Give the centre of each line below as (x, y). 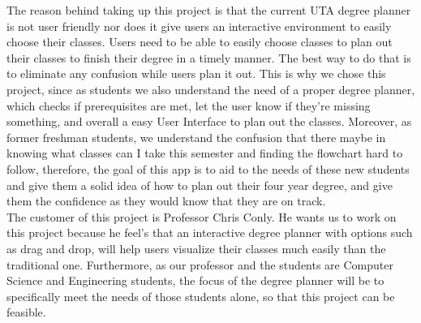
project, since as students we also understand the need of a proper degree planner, (211, 89)
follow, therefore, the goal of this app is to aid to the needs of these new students (208, 168)
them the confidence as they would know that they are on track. (166, 201)
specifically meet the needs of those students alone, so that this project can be (201, 296)
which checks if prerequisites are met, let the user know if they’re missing (189, 105)
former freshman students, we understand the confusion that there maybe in (196, 137)
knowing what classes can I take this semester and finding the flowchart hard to (205, 153)
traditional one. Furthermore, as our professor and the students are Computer (200, 264)
